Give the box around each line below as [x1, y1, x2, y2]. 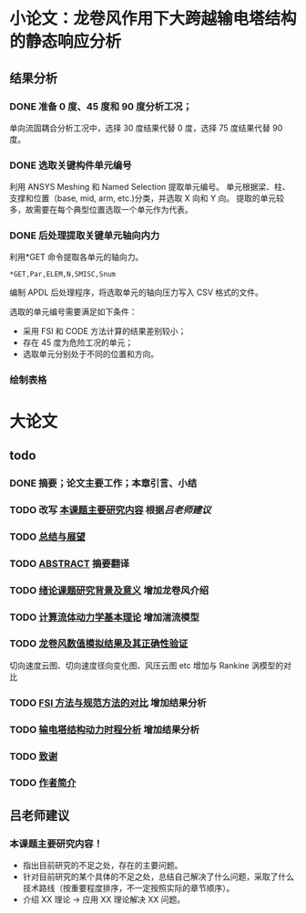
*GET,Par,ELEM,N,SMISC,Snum [9, 270, 117, 279]
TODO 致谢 [9, 750, 58, 762]
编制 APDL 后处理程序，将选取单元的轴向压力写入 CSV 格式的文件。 [9, 287, 264, 298]
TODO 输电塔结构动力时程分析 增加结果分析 [9, 723, 200, 736]
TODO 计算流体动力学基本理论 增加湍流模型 [9, 611, 200, 624]
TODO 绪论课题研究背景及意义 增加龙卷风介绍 [9, 583, 209, 596]
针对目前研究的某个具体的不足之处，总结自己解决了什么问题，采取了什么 [22, 871, 294, 882]
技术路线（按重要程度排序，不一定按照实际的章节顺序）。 [22, 883, 235, 894]
